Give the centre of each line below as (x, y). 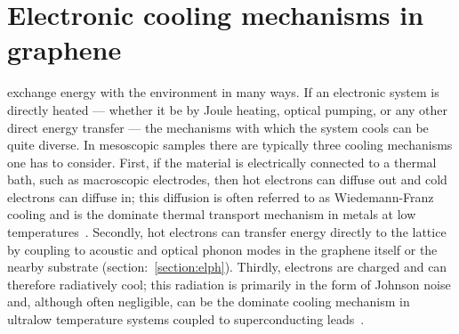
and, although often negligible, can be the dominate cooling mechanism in (209, 301)
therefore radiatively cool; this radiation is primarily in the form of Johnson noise (229, 284)
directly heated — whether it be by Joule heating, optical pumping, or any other (228, 109)
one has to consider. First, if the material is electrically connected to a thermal (222, 162)
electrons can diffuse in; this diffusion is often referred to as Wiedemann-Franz (221, 196)
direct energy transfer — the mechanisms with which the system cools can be (218, 127)
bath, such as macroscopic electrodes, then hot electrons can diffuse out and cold (227, 179)
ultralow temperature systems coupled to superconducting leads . (186, 319)
